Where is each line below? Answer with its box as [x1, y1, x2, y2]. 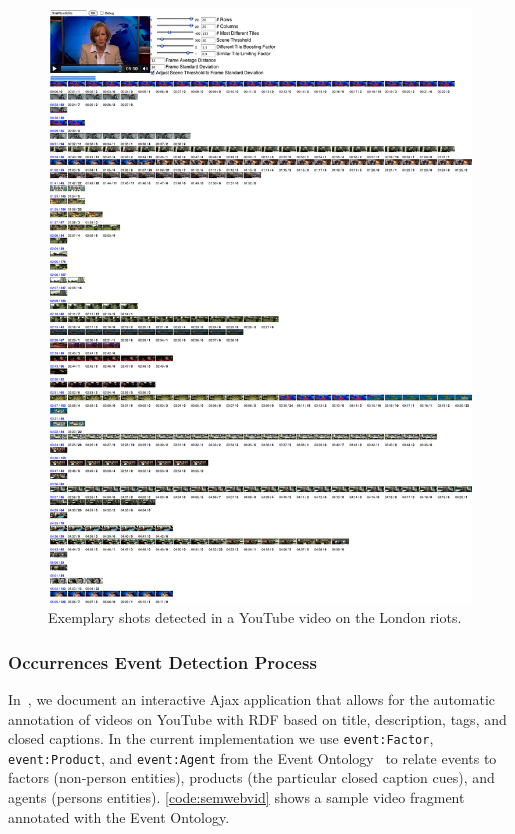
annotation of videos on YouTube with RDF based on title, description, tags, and [8, 708, 507, 729]
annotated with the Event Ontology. [8, 806, 230, 827]
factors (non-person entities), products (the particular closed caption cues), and [8, 767, 495, 788]
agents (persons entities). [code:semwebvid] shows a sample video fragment [8, 787, 465, 808]
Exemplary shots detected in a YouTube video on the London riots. [48, 607, 462, 628]
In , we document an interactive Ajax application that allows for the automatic [8, 688, 496, 709]
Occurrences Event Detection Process [8, 649, 317, 674]
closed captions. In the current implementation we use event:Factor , [8, 728, 434, 749]
